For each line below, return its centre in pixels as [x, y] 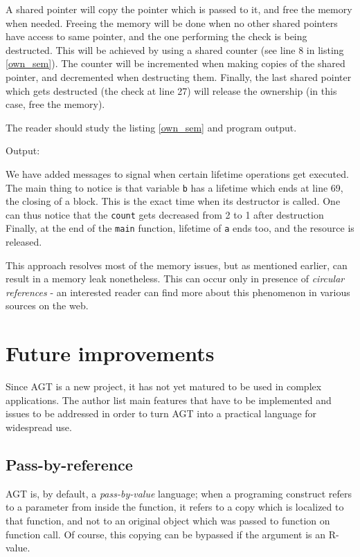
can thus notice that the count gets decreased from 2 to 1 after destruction [165, 214]
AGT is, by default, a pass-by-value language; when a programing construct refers [179, 493]
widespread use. [39, 427]
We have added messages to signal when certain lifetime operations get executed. [177, 173]
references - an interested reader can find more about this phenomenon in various [178, 292]
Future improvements [110, 353]
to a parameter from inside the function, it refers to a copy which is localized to [175, 507]
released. [24, 242]
